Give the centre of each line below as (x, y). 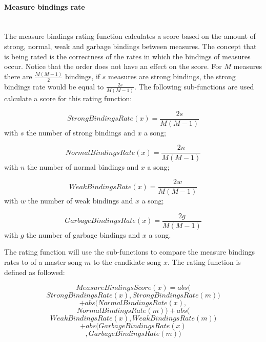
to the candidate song (127, 262)
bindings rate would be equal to (54, 86)
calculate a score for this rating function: (68, 98)
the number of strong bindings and (81, 132)
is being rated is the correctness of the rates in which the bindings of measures (127, 56)
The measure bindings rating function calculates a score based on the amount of (130, 36)
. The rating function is (204, 262)
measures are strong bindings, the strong (172, 76)
